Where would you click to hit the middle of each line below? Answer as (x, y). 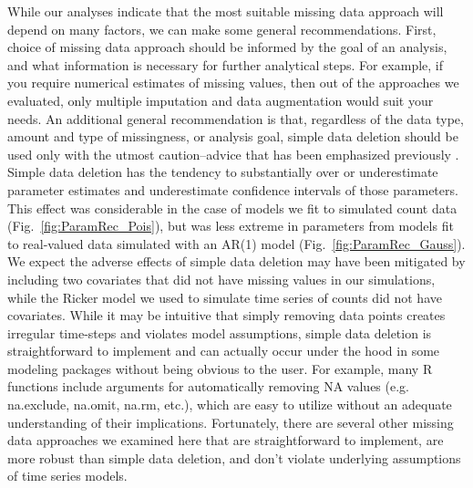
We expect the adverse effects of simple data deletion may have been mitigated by (236, 261)
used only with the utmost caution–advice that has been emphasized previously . (233, 154)
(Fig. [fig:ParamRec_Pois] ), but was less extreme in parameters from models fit (231, 226)
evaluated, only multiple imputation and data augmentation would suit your (221, 100)
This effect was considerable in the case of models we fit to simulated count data (232, 208)
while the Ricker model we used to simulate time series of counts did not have (225, 297)
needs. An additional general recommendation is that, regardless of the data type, (236, 118)
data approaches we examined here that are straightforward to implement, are (226, 440)
